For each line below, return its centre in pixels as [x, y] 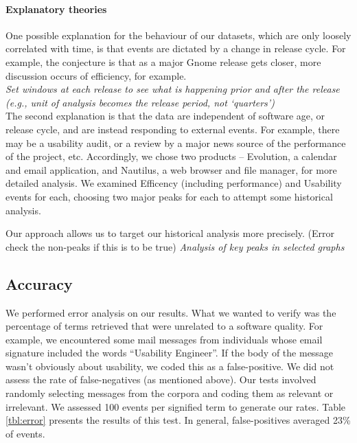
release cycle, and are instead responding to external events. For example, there [173, 129]
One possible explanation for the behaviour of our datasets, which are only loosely [178, 35]
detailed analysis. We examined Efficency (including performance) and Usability [174, 183]
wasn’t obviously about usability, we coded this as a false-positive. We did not [170, 366]
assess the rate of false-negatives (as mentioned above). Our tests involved [161, 379]
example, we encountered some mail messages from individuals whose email [164, 339]
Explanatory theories [56, 9]
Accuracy [39, 283]
